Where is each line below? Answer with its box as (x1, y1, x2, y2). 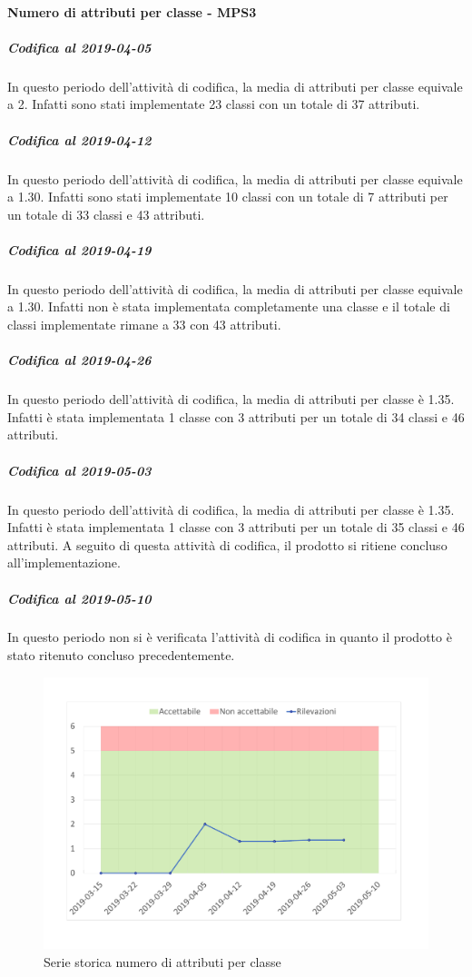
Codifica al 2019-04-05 (7, 37, 152, 56)
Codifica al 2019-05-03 (7, 460, 152, 479)
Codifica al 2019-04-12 (7, 130, 152, 149)
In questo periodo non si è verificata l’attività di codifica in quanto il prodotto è (7, 627, 452, 646)
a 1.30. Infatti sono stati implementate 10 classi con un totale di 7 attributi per (7, 187, 448, 206)
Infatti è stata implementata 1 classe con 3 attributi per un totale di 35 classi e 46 (7, 518, 465, 537)
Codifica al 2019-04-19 (7, 240, 152, 259)
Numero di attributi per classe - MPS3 (7, 2, 257, 21)
